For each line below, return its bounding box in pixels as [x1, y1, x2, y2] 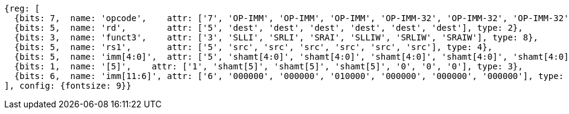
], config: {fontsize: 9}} [4, 81, 132, 90]
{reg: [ [4, 4, 40, 13]
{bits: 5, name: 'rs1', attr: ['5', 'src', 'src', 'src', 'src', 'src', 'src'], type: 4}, [14, 42, 493, 52]
